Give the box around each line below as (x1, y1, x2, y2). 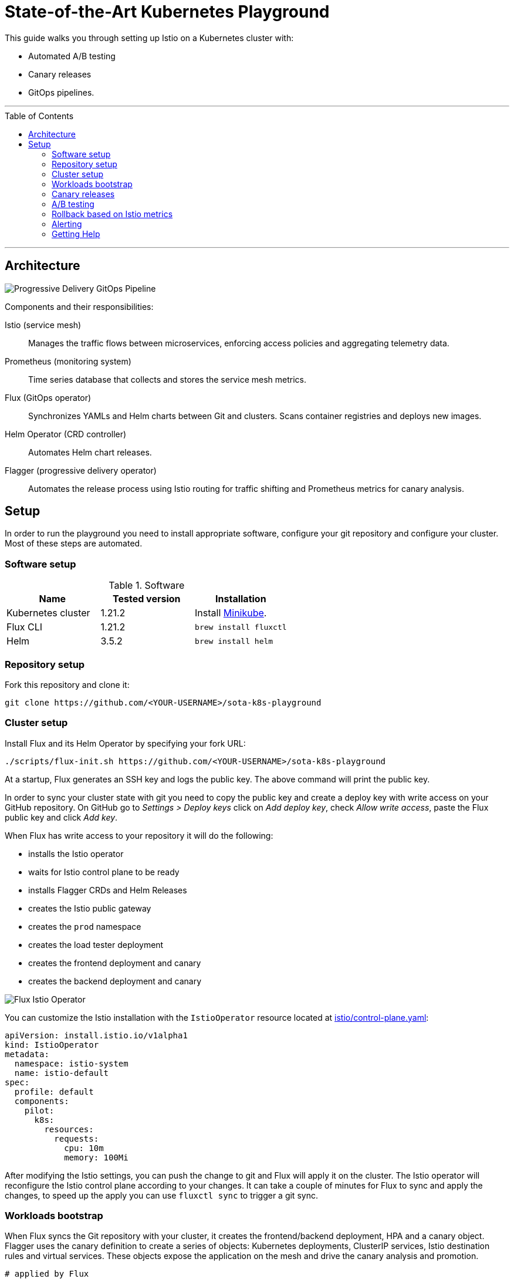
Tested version (113, 593, 181, 605)
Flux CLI (6, 621, 43, 633)
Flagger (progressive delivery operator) (5, 465, 157, 475)
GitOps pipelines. (28, 87, 94, 97)
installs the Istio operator (28, 848, 124, 859)
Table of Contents (5, 110, 74, 121)
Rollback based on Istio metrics (52, 208, 173, 219)
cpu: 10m (64, 1143, 104, 1153)
